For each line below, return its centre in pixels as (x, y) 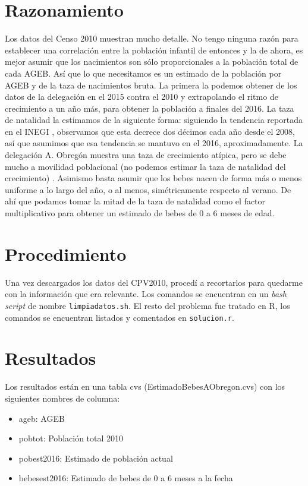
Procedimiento (66, 253)
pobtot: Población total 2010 (71, 438)
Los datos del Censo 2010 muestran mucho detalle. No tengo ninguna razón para (152, 38)
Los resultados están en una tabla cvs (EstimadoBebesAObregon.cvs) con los (145, 386)
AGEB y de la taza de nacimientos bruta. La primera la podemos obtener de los (151, 85)
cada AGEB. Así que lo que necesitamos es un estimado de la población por (143, 73)
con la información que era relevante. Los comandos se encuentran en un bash (146, 294)
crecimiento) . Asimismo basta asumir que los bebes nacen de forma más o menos (153, 178)
